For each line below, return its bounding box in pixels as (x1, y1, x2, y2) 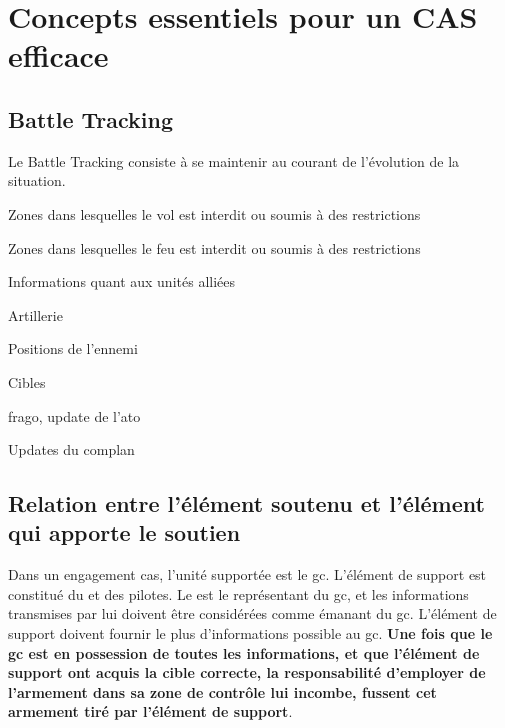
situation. (8, 170, 66, 191)
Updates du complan (8, 439, 135, 460)
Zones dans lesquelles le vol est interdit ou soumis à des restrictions (8, 203, 421, 224)
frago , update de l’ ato (8, 405, 141, 426)
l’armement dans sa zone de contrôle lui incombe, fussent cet (8, 681, 437, 702)
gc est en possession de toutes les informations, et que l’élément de (8, 642, 480, 663)
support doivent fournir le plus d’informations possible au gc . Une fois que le (8, 623, 493, 644)
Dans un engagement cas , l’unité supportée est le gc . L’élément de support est (8, 564, 487, 585)
